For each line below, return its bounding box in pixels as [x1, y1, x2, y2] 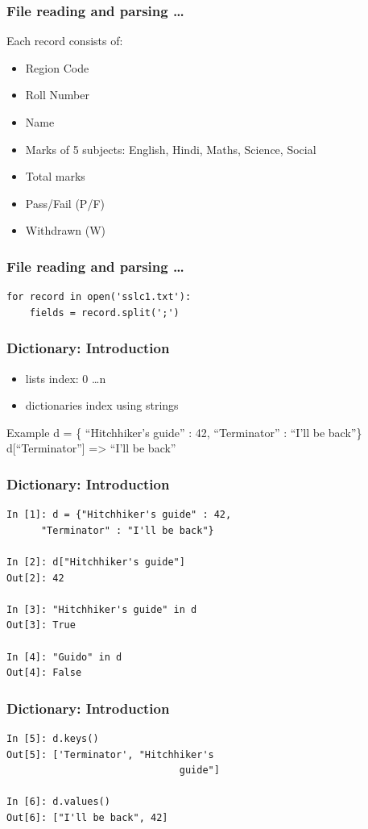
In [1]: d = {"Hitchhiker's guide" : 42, [6, 509, 232, 521]
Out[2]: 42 [6, 572, 64, 584]
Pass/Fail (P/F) [25, 194, 105, 211]
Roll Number [25, 86, 89, 103]
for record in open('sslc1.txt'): [6, 291, 192, 303]
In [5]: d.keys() [6, 732, 99, 744]
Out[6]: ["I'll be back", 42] [6, 811, 168, 823]
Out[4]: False [6, 667, 82, 679]
